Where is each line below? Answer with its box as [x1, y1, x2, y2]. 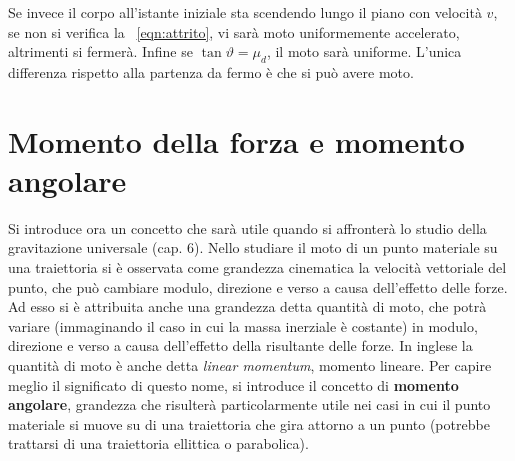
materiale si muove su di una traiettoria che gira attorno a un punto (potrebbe [8, 413, 490, 434]
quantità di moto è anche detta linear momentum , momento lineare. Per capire [8, 355, 492, 376]
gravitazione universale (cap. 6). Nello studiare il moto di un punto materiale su [8, 237, 498, 258]
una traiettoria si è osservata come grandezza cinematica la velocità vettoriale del [8, 257, 507, 278]
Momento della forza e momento [8, 120, 465, 161]
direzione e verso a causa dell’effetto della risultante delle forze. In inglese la [8, 335, 473, 356]
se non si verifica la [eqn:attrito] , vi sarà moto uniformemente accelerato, [8, 21, 460, 42]
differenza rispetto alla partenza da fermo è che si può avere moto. [8, 61, 414, 82]
